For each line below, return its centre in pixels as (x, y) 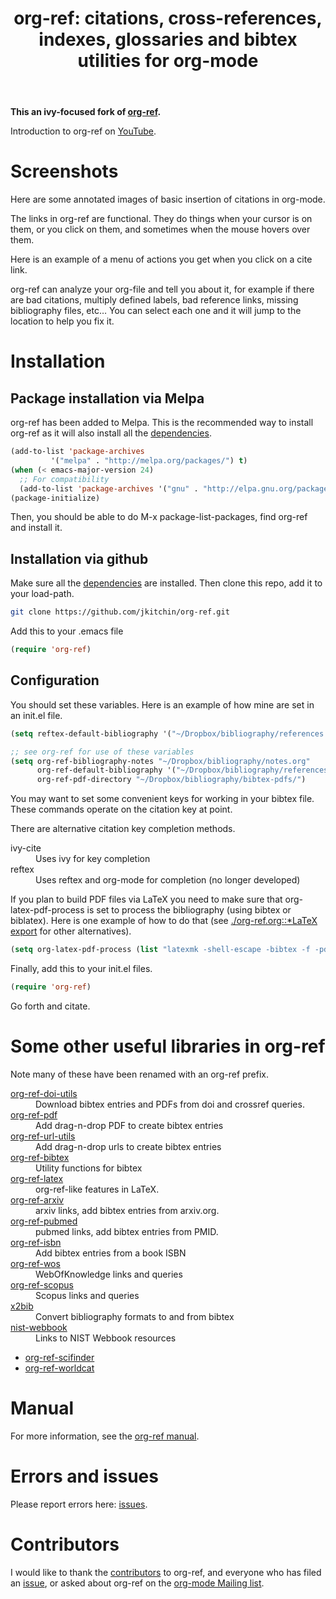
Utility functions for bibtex (89, 1168)
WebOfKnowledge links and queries (109, 1274)
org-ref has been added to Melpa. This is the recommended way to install (162, 423)
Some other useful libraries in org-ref (168, 1046)
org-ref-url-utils (43, 1136)
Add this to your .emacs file (67, 631)
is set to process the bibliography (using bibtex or (189, 910)
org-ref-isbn (36, 1242)
